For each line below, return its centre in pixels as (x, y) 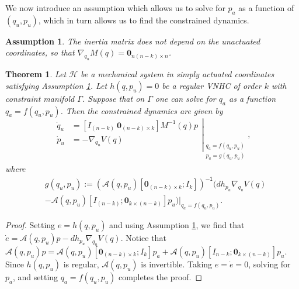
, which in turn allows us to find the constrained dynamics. (144, 20)
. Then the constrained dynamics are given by (142, 110)
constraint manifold (40, 98)
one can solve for (185, 98)
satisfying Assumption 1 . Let (56, 85)
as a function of (266, 8)
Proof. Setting (30, 225)
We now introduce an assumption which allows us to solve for (115, 8)
